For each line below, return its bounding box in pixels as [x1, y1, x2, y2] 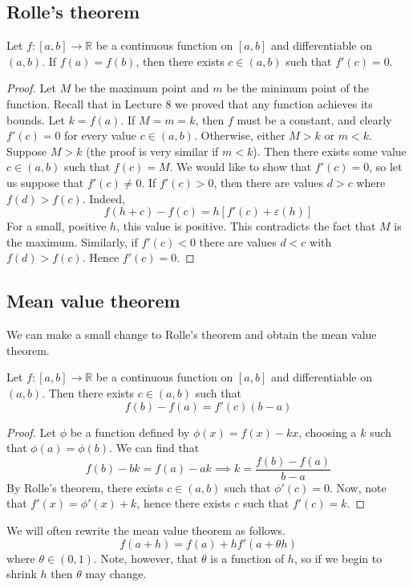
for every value [64, 127, 136, 144]
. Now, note [329, 479, 387, 495]
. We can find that [109, 439, 200, 456]
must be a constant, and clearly [237, 111, 392, 128]
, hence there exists [136, 495, 231, 512]
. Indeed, [82, 190, 125, 206]
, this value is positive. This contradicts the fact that [116, 218, 376, 234]
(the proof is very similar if [86, 142, 219, 159]
